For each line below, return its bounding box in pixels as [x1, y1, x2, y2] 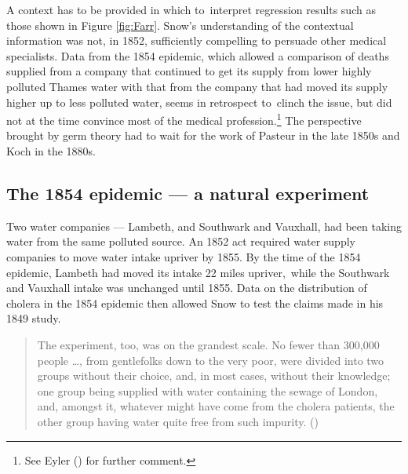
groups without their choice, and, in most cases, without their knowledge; [37, 367, 391, 384]
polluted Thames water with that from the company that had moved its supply [6, 78, 388, 94]
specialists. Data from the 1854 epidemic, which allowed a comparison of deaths [6, 47, 389, 64]
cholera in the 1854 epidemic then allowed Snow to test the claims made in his [6, 294, 384, 311]
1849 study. [6, 310, 61, 326]
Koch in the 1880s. [6, 143, 97, 159]
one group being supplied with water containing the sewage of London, [37, 382, 378, 399]
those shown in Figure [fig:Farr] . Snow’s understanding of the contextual [6, 16, 354, 33]
